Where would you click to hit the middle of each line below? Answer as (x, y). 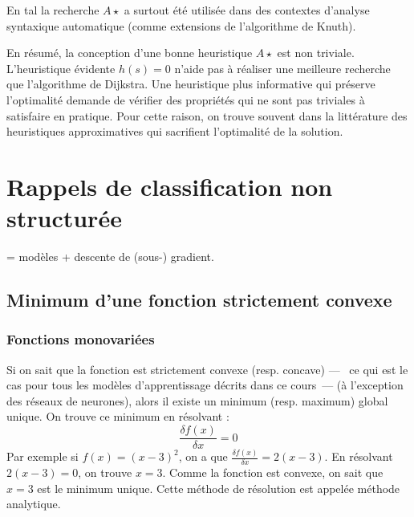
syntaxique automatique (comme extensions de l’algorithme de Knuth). (181, 25)
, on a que (203, 456)
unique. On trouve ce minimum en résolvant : (118, 416)
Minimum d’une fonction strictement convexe (199, 300)
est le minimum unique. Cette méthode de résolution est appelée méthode (219, 488)
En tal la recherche (53, 10)
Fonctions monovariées (81, 339)
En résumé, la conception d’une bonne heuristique (130, 53)
